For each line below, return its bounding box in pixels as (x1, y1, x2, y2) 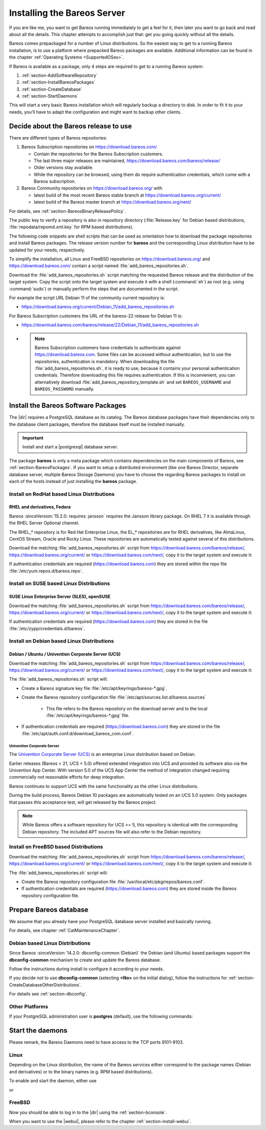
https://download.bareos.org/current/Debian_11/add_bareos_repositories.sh (21, 304, 174, 310)
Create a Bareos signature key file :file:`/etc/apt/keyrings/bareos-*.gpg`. (21, 685, 167, 691)
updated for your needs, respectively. (9, 247, 86, 253)
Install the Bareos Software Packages (9, 402, 127, 410)
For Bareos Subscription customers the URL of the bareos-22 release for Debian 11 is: (9, 313, 183, 319)
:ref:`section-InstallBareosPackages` (21, 79, 96, 85)
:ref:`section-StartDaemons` (21, 93, 79, 99)
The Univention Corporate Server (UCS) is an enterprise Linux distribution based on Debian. (9, 752, 196, 757)
